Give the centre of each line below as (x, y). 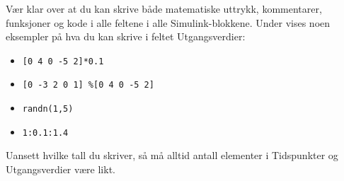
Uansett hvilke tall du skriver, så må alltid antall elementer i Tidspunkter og (172, 155)
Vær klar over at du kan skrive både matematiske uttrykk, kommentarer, (164, 8)
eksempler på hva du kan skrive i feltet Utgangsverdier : (126, 36)
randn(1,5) (48, 109)
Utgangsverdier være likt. (61, 169)
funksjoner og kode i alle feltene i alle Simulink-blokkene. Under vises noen (168, 22)
